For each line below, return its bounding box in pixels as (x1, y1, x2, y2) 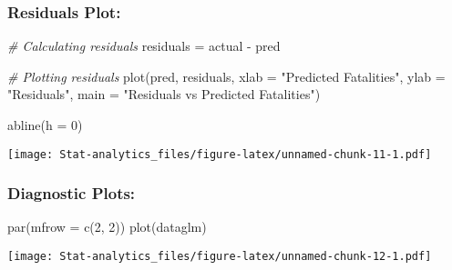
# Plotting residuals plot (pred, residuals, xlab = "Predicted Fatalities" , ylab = (7, 66, 446, 85)
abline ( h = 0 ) (7, 115, 83, 134)
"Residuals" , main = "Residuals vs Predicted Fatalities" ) (7, 85, 321, 104)
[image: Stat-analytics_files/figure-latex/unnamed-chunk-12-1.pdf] (7, 250, 432, 264)
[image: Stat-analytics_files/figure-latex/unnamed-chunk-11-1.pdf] (7, 147, 432, 161)
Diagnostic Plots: (7, 182, 136, 205)
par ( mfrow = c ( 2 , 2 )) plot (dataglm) (7, 217, 207, 236)
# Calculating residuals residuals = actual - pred (7, 36, 281, 55)
